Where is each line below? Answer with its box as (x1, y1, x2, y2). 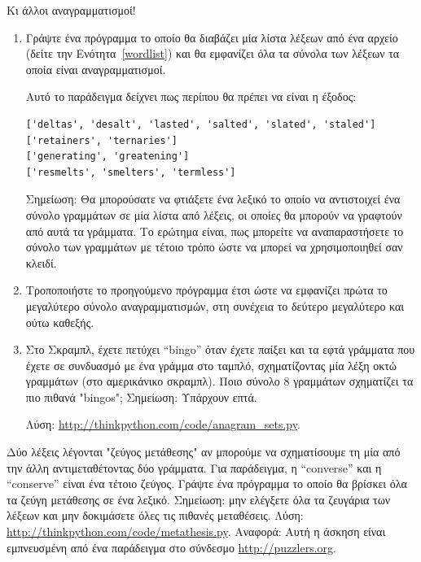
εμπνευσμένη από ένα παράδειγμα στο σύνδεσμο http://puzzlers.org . (7, 538, 336, 555)
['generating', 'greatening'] (25, 150, 190, 163)
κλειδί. (25, 254, 57, 271)
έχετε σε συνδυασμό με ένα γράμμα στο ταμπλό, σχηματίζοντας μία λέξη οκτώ (25, 356, 397, 373)
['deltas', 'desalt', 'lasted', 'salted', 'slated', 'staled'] (25, 118, 376, 130)
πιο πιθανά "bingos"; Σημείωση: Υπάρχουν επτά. (25, 388, 257, 405)
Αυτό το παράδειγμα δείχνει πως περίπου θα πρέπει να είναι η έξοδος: (25, 88, 357, 105)
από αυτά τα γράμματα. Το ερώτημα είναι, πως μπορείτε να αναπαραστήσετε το (25, 222, 404, 239)
